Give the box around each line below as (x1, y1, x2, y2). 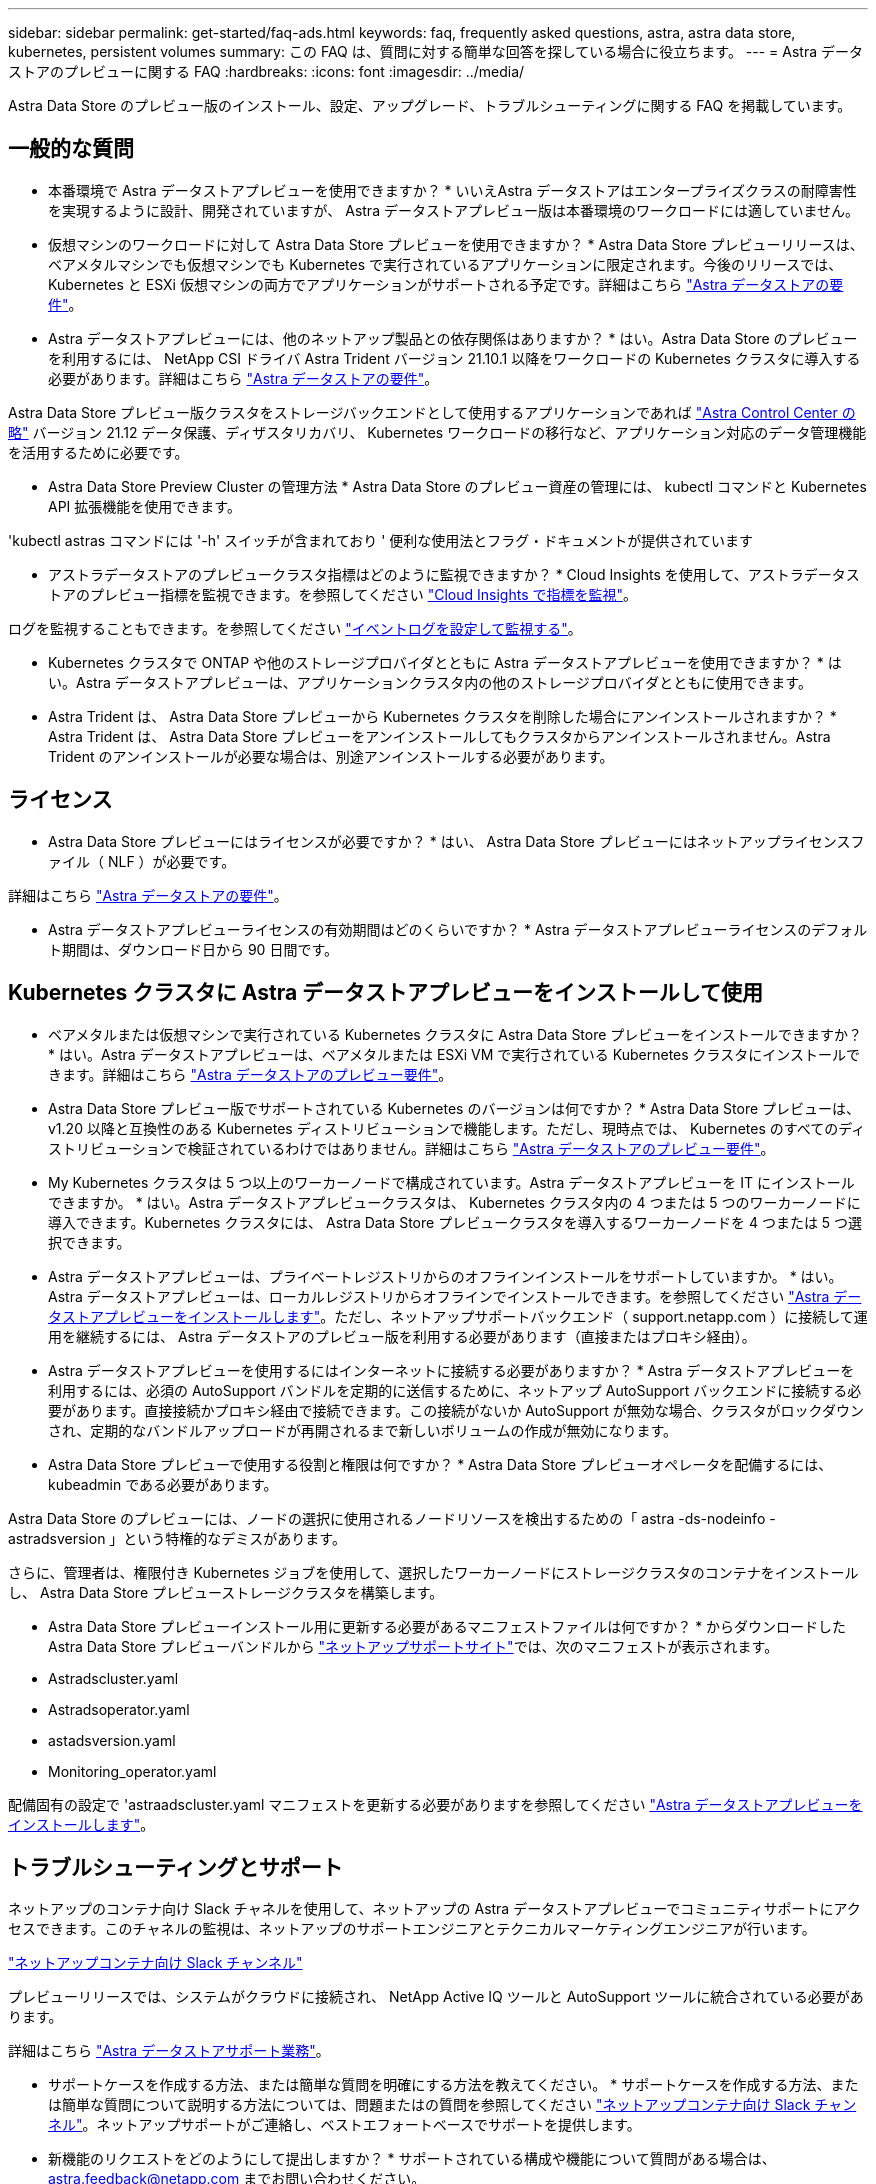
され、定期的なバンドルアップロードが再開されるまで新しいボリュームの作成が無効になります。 (48, 1421, 678, 1439)
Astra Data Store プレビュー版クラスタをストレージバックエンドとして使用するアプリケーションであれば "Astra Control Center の (8, 403, 856, 421)
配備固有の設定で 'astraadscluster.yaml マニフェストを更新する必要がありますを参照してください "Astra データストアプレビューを (8, 1795, 863, 1813)
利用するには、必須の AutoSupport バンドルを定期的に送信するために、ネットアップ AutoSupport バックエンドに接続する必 (48, 1381, 862, 1399)
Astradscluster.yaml (48, 1669, 179, 1687)
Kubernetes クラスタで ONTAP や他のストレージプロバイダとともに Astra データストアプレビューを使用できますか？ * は (48, 653, 842, 671)
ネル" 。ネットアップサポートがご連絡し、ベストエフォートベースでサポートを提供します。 (48, 2116, 641, 2134)
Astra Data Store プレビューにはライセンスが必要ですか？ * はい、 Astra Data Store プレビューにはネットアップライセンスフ (48, 832, 865, 850)
